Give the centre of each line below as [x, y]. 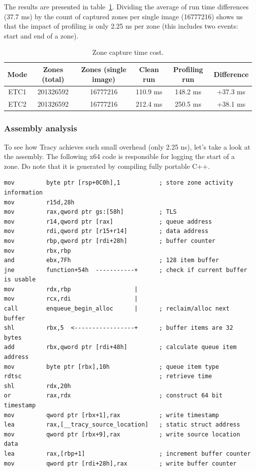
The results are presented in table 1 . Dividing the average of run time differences [126, 6]
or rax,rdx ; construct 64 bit [113, 396]
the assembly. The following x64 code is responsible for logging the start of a [119, 156]
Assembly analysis [41, 128]
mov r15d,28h [39, 202]
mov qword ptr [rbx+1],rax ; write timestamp [112, 415]
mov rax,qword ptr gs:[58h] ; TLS [90, 212]
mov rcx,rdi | [71, 299]
